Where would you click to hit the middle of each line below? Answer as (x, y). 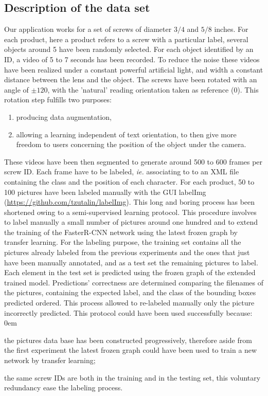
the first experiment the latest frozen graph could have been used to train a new (131, 350)
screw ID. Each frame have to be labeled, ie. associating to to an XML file (122, 172)
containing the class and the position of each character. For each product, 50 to (129, 181)
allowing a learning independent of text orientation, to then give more (126, 134)
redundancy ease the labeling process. (64, 388)
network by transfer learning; (50, 360)
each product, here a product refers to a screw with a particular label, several (126, 39)
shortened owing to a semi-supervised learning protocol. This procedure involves (130, 212)
